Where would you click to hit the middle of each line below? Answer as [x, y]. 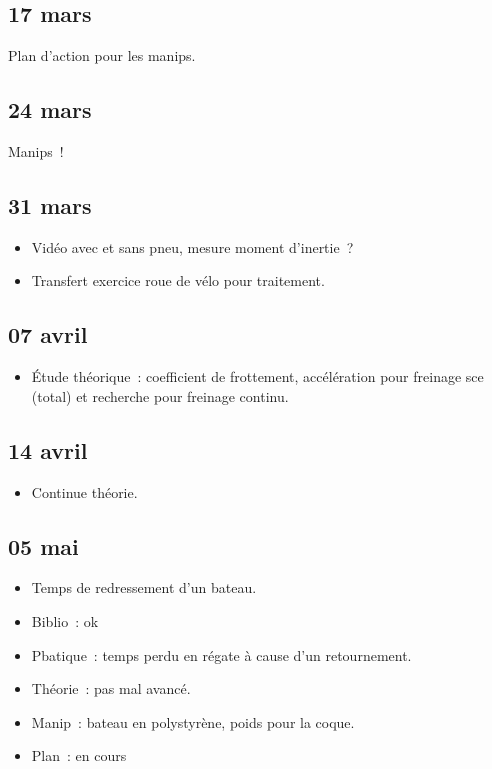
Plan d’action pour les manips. [102, 55]
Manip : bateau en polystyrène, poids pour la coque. [193, 721]
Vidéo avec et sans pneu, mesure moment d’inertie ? [192, 246]
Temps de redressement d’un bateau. [144, 587]
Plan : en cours [79, 755]
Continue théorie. [84, 491]
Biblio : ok [65, 620]
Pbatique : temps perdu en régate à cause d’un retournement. [221, 654]
